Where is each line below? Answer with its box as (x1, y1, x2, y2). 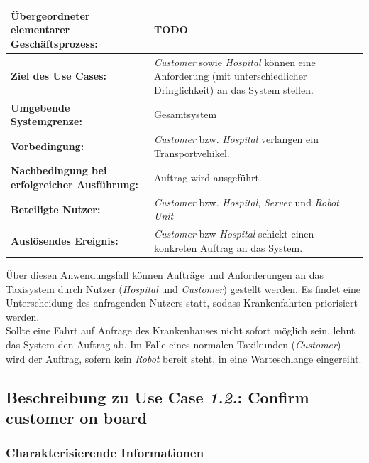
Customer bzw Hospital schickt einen (154, 226, 314, 241)
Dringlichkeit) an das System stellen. (154, 82, 314, 97)
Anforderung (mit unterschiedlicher (154, 68, 307, 83)
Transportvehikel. (154, 145, 230, 160)
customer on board (6, 406, 148, 428)
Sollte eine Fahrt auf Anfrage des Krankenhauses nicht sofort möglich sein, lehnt (6, 323, 356, 338)
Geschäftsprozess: (11, 36, 98, 50)
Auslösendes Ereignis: (11, 233, 119, 248)
